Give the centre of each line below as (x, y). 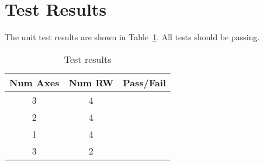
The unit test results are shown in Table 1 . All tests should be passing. (132, 37)
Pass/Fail (145, 82)
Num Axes (34, 82)
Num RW (91, 82)
